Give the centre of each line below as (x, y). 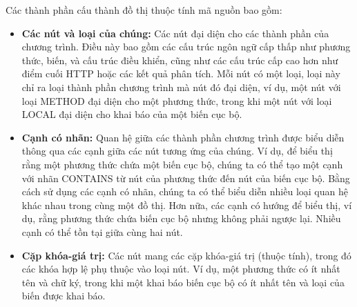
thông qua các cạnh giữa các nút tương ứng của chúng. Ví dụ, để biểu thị (177, 151)
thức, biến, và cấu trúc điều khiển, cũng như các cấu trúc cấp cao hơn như (180, 60)
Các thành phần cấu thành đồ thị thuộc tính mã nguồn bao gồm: (144, 10)
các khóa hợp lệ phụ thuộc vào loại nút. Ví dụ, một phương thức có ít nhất (181, 269)
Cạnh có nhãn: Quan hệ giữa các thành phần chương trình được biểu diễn (183, 137)
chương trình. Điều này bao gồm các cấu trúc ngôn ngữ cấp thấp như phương (186, 47)
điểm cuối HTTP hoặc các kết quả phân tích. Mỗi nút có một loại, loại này (181, 73)
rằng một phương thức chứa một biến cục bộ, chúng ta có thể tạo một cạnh (182, 164)
